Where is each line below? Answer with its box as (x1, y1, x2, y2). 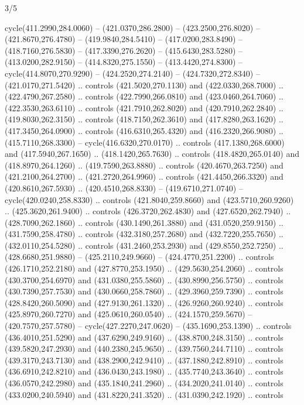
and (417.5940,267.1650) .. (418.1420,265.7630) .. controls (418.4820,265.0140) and (5, 147, 299, 160)
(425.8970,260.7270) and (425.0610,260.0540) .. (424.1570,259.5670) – (5, 308, 252, 320)
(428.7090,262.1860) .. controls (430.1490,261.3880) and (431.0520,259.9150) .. (5, 216, 283, 228)
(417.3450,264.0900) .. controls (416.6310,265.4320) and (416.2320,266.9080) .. (5, 124, 283, 136)
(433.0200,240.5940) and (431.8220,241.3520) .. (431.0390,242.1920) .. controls (5, 388, 283, 400)
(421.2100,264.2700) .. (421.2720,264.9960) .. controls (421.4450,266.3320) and (5, 170, 283, 183)
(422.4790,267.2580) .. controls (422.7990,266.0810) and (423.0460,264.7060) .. (5, 90, 283, 102)
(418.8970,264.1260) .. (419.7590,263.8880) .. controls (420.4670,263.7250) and (5, 159, 283, 171)
